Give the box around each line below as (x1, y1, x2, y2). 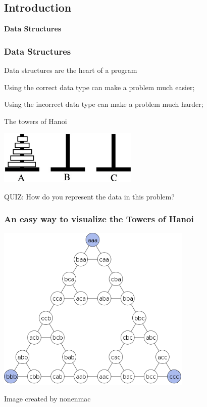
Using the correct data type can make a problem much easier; (4, 82, 195, 92)
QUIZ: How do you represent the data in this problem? (4, 191, 175, 201)
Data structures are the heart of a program (4, 65, 137, 75)
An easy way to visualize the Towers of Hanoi (4, 213, 194, 225)
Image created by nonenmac (4, 393, 91, 404)
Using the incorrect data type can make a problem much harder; (4, 99, 203, 109)
